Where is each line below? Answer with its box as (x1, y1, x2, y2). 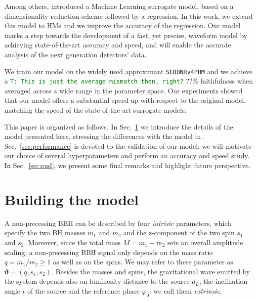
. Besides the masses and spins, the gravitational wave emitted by (51, 266, 250, 276)
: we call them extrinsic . (149, 285, 222, 296)
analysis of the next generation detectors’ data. (4, 49, 147, 59)
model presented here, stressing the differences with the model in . (4, 131, 205, 141)
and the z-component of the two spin (123, 227, 235, 238)
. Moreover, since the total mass (24, 237, 121, 247)
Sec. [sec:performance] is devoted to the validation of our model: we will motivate (4, 140, 252, 151)
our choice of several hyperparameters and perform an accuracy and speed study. (4, 150, 250, 161)
